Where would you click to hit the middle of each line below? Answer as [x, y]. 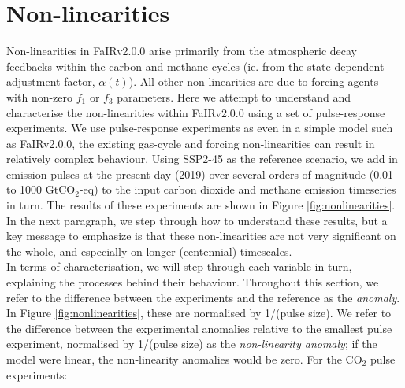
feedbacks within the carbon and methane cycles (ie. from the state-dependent [195, 66]
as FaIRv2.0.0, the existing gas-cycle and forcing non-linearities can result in [191, 143]
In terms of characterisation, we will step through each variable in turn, [179, 266]
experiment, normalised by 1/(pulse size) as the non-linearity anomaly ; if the [192, 344]
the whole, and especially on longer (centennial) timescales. [149, 251]
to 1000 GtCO [41, 189]
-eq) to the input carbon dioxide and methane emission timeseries [238, 189]
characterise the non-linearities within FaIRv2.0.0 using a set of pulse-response [196, 112]
